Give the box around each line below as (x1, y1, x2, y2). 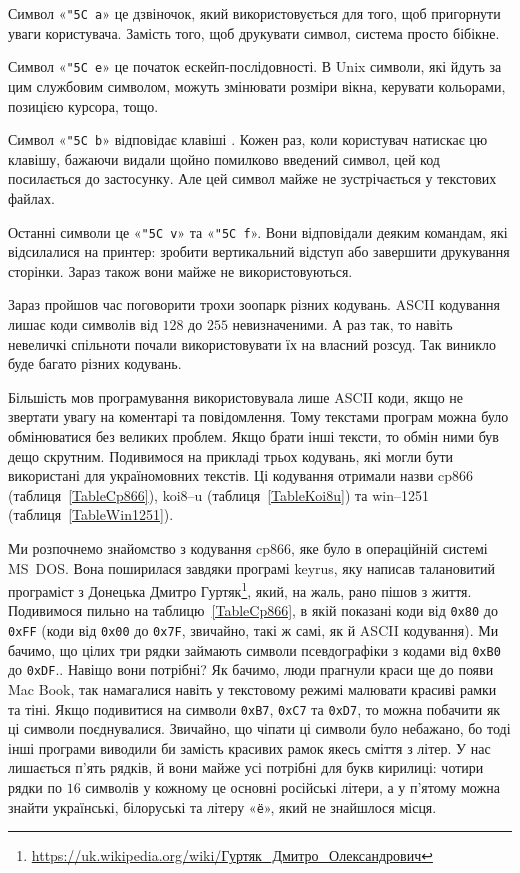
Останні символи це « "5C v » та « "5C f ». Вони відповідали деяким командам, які (8, 221, 508, 242)
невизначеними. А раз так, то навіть (232, 313, 453, 334)
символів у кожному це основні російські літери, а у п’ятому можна (85, 777, 500, 797)
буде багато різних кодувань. (8, 353, 182, 374)
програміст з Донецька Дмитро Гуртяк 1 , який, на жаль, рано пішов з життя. (8, 578, 472, 601)
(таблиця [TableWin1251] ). (8, 504, 174, 525)
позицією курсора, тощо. (8, 95, 159, 116)
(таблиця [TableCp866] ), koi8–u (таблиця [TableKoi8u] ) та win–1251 (8, 484, 430, 505)
